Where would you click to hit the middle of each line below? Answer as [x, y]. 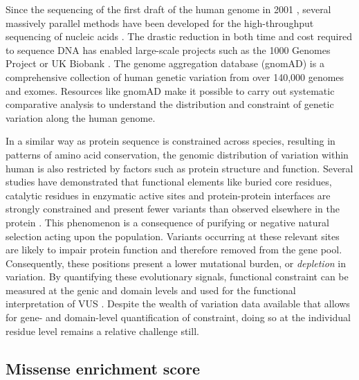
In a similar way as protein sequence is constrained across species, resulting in [171, 141]
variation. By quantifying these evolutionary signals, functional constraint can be [177, 277]
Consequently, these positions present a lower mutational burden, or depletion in [176, 263]
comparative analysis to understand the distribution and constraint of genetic [170, 104]
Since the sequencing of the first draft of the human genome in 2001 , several [168, 9]
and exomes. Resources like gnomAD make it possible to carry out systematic [170, 90]
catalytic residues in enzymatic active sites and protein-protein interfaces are [168, 195]
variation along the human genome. [81, 117]
